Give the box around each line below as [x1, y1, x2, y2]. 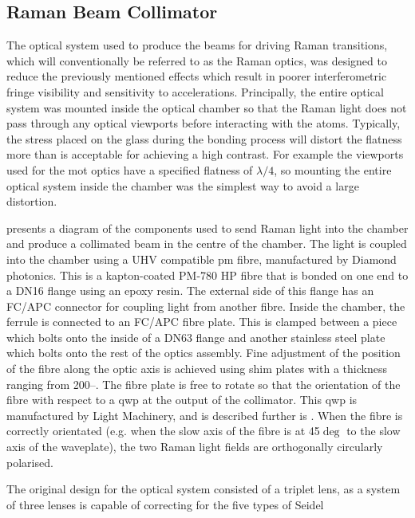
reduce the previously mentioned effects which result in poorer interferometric [6, 68, 387, 84]
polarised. [6, 453, 53, 470]
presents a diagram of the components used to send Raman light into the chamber [6, 219, 409, 236]
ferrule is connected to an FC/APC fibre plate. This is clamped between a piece [6, 313, 397, 330]
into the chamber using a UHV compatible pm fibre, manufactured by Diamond [6, 250, 397, 267]
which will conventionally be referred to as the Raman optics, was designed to [6, 52, 387, 69]
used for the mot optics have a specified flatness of [6, 161, 253, 178]
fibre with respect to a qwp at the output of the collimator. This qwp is [6, 391, 358, 408]
